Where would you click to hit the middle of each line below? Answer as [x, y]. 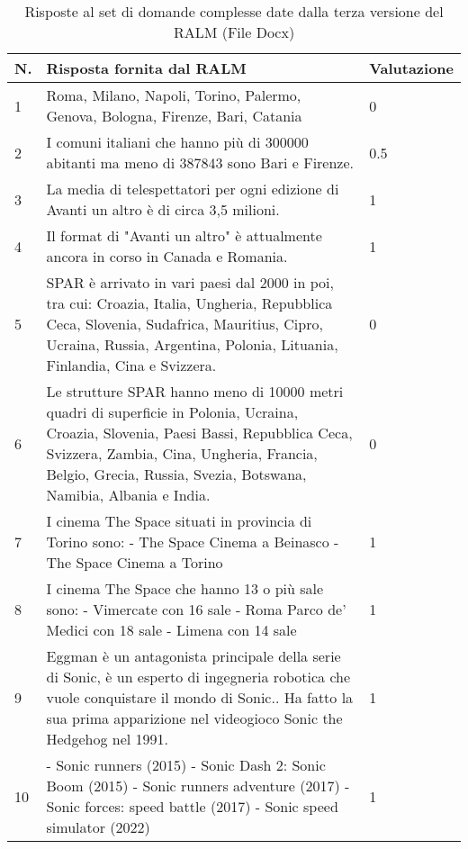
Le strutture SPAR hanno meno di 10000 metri [195, 391]
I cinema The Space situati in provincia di [179, 521]
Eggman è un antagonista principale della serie [193, 656]
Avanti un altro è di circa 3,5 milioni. [163, 209]
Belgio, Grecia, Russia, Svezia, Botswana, [176, 474]
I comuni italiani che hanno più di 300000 [177, 142]
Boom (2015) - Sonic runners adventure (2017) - [198, 786]
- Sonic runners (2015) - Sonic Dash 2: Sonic [186, 765]
